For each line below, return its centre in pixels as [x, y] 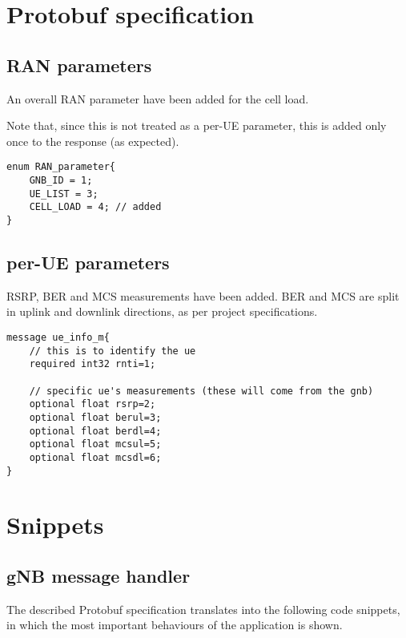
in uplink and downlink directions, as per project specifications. [162, 311]
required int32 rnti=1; [92, 364]
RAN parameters [79, 65]
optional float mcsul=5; [95, 444]
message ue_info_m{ [58, 338]
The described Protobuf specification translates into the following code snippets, [203, 609]
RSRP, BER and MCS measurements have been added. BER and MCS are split [203, 295]
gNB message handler [98, 576]
